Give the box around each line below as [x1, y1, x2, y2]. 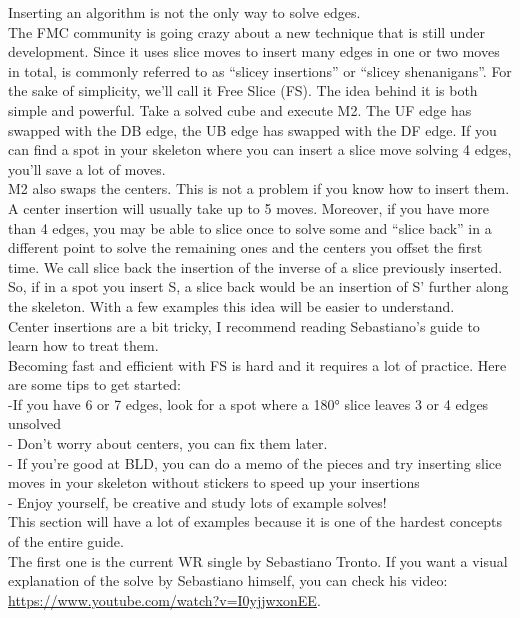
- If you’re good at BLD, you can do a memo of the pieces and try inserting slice [8, 452, 502, 473]
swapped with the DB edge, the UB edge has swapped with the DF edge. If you [8, 119, 497, 140]
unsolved [8, 413, 61, 434]
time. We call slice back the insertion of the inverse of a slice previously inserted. [8, 256, 503, 277]
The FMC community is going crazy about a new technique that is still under [8, 21, 485, 42]
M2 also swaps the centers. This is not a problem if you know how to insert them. [8, 178, 510, 199]
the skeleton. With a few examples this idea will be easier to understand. [8, 295, 455, 316]
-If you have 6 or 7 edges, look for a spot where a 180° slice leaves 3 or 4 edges [8, 393, 489, 414]
